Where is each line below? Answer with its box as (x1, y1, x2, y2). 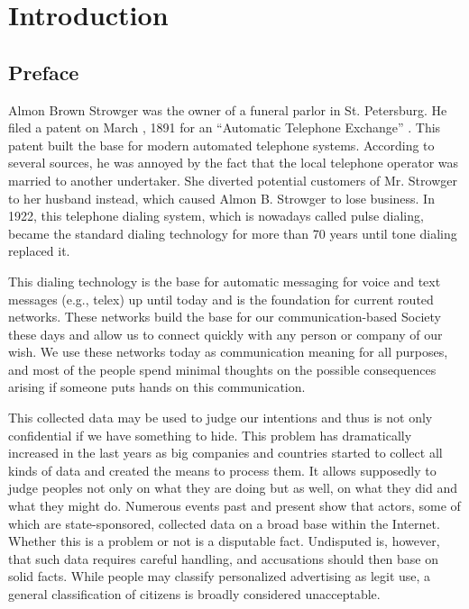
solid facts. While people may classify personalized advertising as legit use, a (8, 567, 431, 586)
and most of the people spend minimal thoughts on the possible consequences (8, 359, 437, 378)
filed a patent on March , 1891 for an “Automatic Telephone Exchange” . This (8, 118, 441, 137)
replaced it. (8, 241, 70, 260)
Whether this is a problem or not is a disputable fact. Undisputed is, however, (8, 532, 440, 550)
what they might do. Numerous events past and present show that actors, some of (8, 496, 461, 515)
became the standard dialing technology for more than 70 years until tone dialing (8, 223, 457, 242)
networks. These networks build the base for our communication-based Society (8, 307, 442, 326)
